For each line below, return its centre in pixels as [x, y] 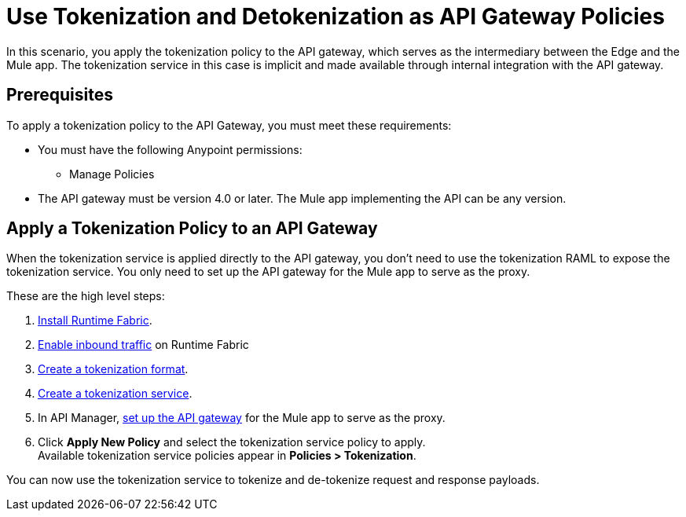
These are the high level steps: [86, 296]
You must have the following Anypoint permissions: [170, 149]
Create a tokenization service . [115, 394]
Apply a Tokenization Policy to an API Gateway [192, 229]
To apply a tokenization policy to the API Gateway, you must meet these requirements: [229, 125]
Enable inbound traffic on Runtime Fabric [143, 345]
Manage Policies [112, 174]
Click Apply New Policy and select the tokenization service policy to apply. [232, 442]
